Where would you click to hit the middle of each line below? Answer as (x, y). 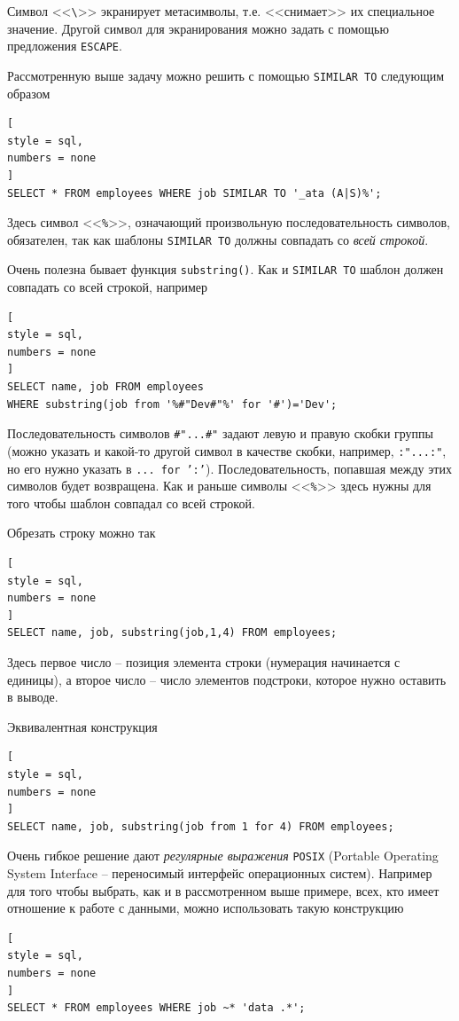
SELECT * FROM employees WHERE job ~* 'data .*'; (156, 1008)
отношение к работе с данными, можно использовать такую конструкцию (206, 908)
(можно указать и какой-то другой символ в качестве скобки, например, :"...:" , (227, 450)
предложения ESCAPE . (65, 46)
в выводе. (33, 697)
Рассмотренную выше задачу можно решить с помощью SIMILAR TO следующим (226, 75)
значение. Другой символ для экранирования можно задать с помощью (198, 28)
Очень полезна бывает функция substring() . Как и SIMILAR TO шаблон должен (226, 269)
